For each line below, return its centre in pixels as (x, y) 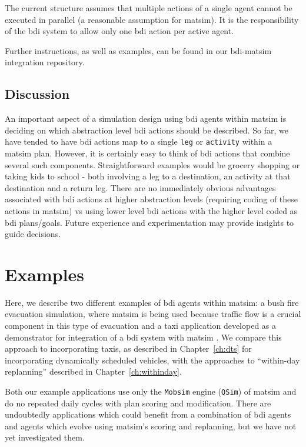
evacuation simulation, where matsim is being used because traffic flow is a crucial (153, 314)
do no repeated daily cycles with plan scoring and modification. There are (138, 403)
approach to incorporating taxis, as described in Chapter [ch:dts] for (128, 348)
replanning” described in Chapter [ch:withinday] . (93, 371)
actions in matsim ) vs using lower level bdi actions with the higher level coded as (151, 210)
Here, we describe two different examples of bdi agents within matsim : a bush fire (152, 302)
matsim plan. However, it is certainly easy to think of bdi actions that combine (147, 153)
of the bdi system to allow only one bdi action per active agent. (119, 31)
